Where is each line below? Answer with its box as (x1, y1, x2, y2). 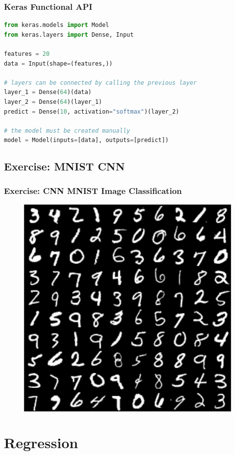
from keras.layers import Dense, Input (4, 31, 134, 38)
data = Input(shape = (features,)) (4, 60, 113, 67)
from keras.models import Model (4, 22, 109, 29)
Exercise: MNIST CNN (4, 159, 125, 174)
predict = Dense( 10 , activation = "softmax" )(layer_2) (4, 108, 180, 115)
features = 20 (4, 50, 50, 57)
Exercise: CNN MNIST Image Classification (4, 184, 182, 196)
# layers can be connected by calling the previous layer (4, 79, 197, 86)
